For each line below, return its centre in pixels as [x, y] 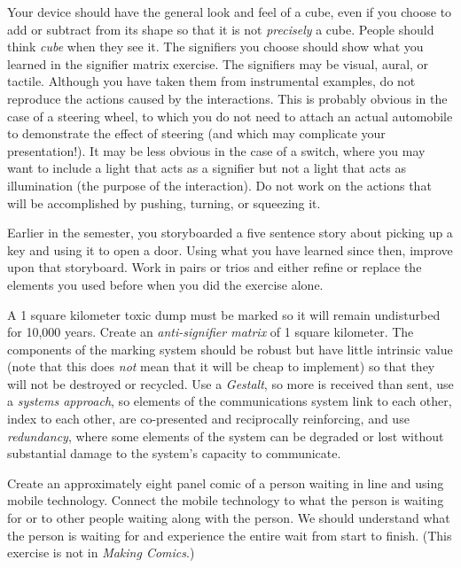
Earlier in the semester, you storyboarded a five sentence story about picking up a [230, 233]
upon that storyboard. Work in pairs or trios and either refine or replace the [215, 267]
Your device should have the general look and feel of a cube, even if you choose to [230, 12]
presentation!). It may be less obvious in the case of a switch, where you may [216, 150]
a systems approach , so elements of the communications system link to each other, [230, 401]
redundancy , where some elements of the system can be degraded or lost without [226, 436]
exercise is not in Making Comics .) [101, 552]
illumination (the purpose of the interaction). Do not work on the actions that [219, 185]
